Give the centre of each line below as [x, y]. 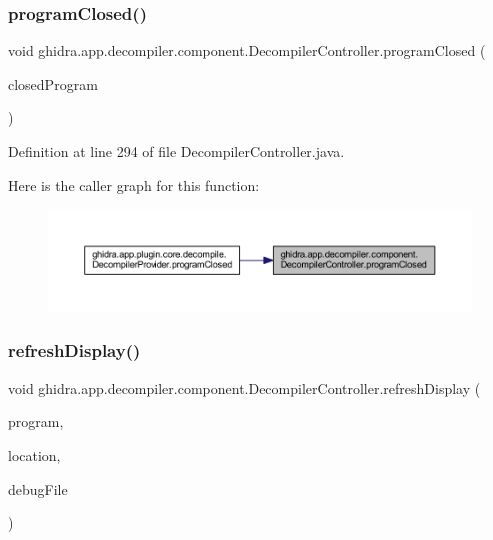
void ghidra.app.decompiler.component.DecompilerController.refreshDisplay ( [244, 387]
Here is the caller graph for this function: [134, 184]
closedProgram [53, 83]
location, [34, 454]
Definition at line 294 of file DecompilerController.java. [176, 151]
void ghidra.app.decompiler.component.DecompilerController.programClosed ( [247, 50]
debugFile [38, 488]
